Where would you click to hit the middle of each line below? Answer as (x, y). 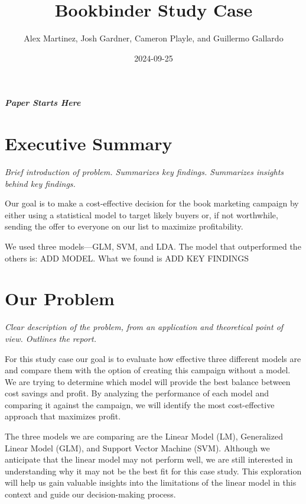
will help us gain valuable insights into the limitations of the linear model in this (151, 482)
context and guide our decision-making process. (90, 494)
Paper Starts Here (43, 103)
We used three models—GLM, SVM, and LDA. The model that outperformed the (153, 246)
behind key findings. (40, 183)
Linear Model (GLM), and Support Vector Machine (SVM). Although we (137, 448)
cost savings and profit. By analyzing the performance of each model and (137, 393)
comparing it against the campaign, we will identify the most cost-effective (140, 404)
